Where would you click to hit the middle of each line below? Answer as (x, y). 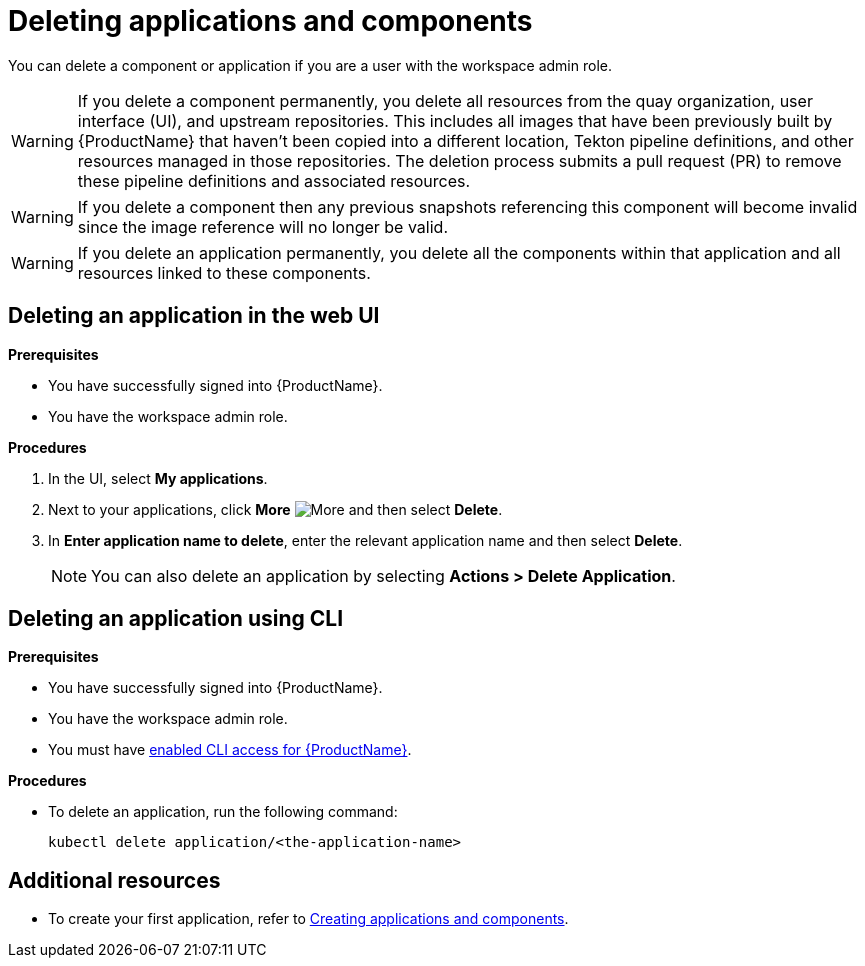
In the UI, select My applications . (158, 478)
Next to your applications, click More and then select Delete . (275, 509)
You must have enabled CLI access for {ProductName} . (230, 750)
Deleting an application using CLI (176, 619)
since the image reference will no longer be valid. (262, 226)
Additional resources (114, 880)
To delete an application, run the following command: (223, 812)
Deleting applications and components (270, 21)
